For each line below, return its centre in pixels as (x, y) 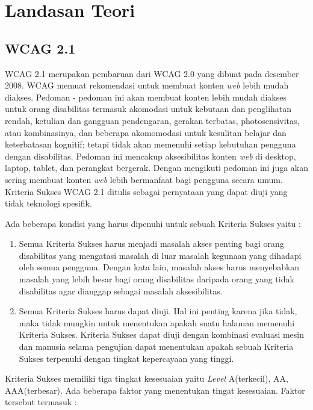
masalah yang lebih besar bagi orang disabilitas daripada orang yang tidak (156, 279)
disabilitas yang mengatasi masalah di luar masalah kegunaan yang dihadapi (160, 255)
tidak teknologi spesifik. (48, 203)
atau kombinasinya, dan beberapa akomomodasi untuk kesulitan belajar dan (146, 132)
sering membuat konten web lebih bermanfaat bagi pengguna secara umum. (144, 179)
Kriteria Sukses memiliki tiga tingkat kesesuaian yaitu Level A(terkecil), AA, (147, 378)
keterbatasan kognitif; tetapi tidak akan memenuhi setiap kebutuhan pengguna (150, 144)
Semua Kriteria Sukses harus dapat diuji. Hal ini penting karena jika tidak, (158, 311)
